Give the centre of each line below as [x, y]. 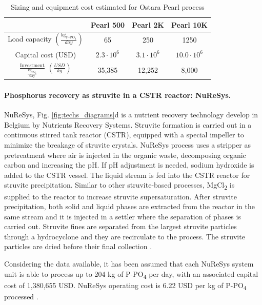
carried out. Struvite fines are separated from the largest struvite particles [120, 226]
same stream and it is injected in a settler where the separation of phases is [123, 216]
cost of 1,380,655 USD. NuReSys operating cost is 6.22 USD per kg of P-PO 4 [125, 286]
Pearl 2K [148, 24]
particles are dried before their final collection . [78, 246]
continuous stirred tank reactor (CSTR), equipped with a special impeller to [124, 135]
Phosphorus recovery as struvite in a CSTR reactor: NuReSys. [118, 95]
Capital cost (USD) [46, 54]
